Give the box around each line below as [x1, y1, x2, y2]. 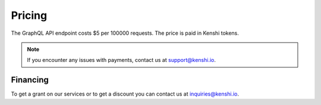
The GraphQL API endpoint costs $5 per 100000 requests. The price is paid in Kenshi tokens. [11, 29, 239, 37]
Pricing [11, 9, 48, 22]
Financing [11, 75, 49, 85]
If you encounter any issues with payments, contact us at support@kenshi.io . [27, 57, 216, 64]
